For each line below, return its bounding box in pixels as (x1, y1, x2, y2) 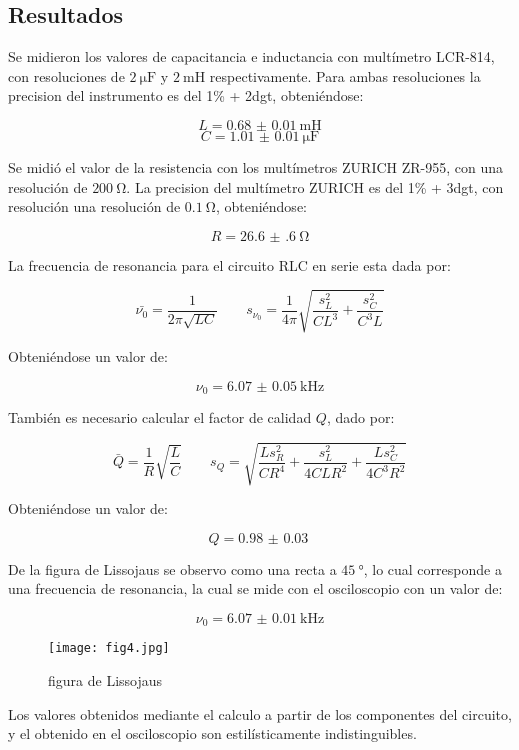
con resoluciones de (8, 65, 125, 86)
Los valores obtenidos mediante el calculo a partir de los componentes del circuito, (8, 703, 512, 724)
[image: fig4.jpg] (48, 641, 170, 656)
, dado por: (326, 406, 395, 427)
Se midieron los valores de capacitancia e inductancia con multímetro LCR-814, (8, 46, 495, 67)
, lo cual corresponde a (363, 558, 502, 579)
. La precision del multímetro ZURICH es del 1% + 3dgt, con (126, 176, 504, 197)
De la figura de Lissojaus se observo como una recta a (8, 558, 337, 579)
